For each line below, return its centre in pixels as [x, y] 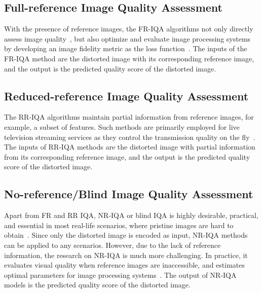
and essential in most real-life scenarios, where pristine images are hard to [119, 225]
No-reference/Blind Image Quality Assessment [129, 194]
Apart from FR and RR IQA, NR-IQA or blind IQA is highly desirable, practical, [131, 215]
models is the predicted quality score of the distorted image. [97, 285]
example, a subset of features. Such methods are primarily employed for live [122, 126]
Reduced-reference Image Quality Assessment [126, 96]
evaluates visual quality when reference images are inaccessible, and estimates [125, 265]
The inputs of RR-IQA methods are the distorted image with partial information [130, 147]
